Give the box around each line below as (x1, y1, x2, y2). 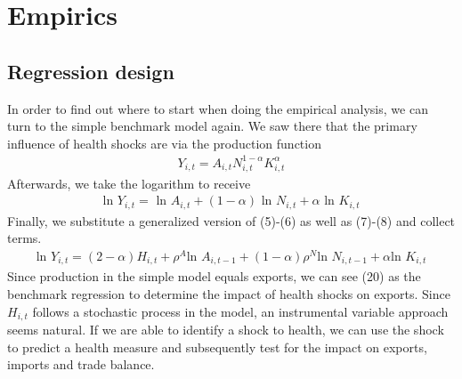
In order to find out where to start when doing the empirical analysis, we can (7, 99, 428, 117)
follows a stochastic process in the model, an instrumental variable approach (32, 302, 449, 320)
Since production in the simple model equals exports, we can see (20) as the (7, 267, 421, 286)
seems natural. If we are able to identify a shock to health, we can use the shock (7, 320, 444, 339)
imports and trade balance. (7, 355, 155, 374)
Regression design (7, 57, 174, 85)
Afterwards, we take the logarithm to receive (7, 173, 251, 192)
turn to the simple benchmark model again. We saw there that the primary (7, 117, 417, 135)
